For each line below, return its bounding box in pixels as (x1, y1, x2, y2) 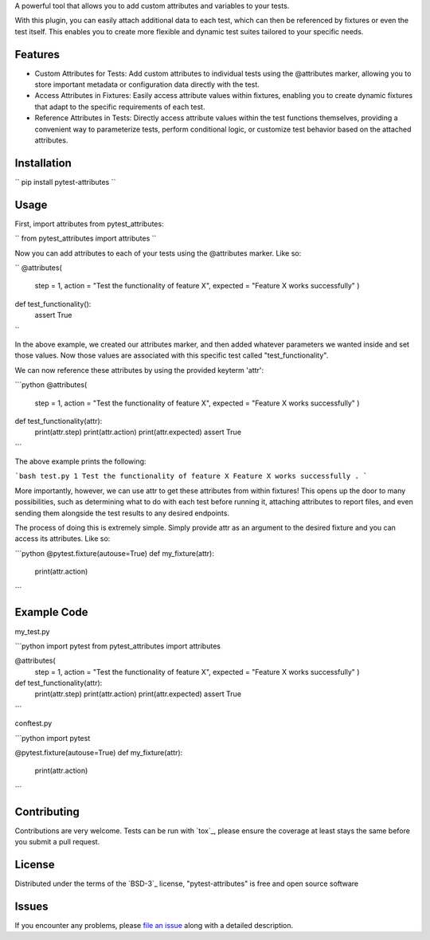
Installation (14, 156, 72, 170)
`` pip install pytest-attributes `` (14, 177, 116, 186)
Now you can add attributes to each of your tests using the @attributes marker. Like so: (14, 248, 302, 258)
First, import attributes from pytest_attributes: (14, 219, 164, 229)
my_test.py (14, 626, 50, 636)
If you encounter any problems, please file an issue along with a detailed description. (14, 920, 294, 930)
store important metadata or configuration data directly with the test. (34, 80, 260, 89)
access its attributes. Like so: (14, 534, 111, 543)
